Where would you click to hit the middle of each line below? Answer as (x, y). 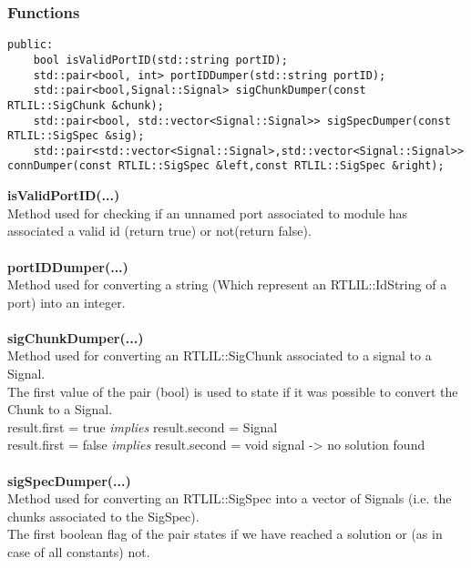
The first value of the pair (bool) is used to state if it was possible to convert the (233, 391)
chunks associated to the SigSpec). (103, 516)
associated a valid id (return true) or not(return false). (159, 231)
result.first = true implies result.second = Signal (143, 426)
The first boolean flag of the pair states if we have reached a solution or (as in (225, 534)
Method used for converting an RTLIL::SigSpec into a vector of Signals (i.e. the (230, 498)
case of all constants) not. (79, 552)
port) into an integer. (67, 302)
